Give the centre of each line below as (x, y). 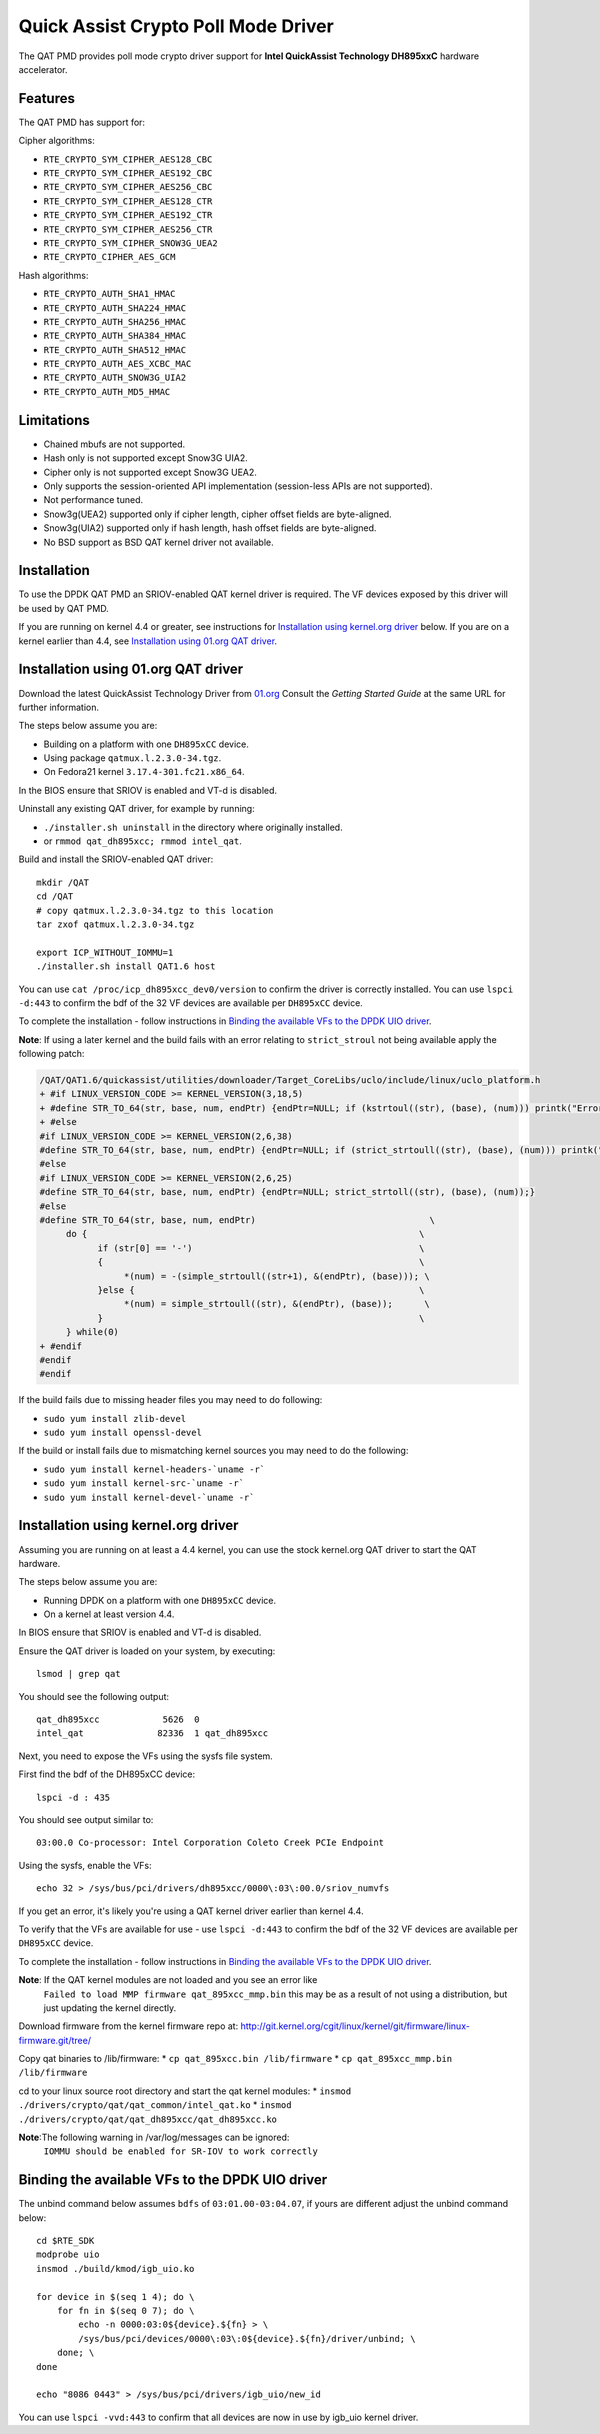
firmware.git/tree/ (55, 2040)
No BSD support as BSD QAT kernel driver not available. (158, 542)
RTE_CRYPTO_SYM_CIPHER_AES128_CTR (128, 201)
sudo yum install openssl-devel (122, 1433)
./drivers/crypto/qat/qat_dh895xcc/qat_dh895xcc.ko (148, 2119)
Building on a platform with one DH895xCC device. (146, 744)
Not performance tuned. (93, 500)
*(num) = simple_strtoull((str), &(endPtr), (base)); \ (276, 1304)
